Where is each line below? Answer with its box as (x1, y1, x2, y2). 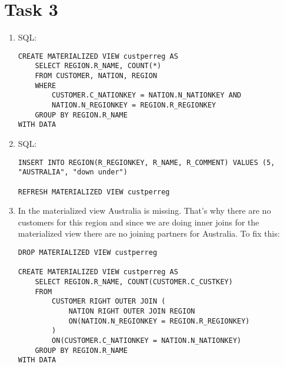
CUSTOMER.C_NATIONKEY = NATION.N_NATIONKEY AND (52, 91, 242, 100)
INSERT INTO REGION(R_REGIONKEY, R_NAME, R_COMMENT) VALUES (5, (18, 158, 275, 167)
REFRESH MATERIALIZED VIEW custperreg (18, 187, 170, 196)
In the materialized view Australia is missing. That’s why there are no (18, 204, 271, 217)
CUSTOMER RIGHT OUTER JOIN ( (52, 297, 166, 306)
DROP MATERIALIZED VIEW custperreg (18, 248, 158, 257)
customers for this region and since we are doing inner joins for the (18, 216, 259, 228)
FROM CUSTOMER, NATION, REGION (35, 72, 158, 80)
